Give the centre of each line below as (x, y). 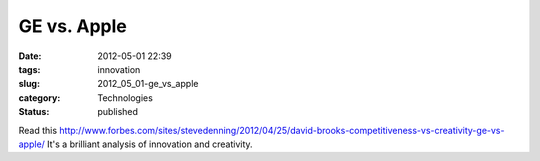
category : (39, 97)
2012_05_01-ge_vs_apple (148, 84)
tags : (29, 69)
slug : (29, 84)
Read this (38, 130)
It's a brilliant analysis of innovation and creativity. (150, 144)
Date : (30, 56)
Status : (34, 112)
